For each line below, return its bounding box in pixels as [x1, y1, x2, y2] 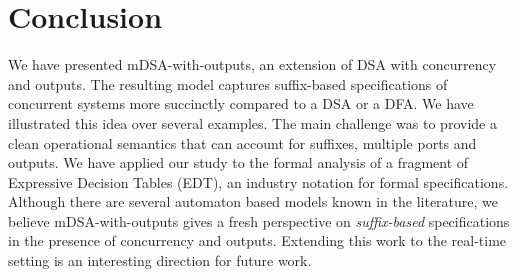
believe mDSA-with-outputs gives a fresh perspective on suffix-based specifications [8, 210, 510, 231]
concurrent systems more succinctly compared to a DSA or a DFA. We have [8, 93, 474, 114]
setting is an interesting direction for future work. [8, 250, 312, 271]
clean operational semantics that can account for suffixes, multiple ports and [8, 132, 477, 153]
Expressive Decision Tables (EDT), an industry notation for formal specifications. [8, 171, 509, 192]
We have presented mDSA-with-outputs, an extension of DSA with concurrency [8, 54, 497, 75]
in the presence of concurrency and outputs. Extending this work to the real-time [8, 230, 507, 251]
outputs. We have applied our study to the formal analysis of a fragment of [8, 152, 469, 173]
